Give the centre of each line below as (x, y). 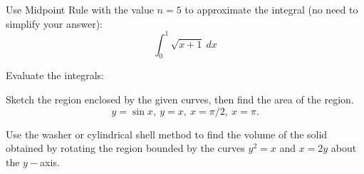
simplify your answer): (54, 23)
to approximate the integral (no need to (271, 9)
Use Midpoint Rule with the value (80, 9)
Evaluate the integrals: (55, 75)
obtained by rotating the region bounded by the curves (125, 148)
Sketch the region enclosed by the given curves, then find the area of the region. (180, 99)
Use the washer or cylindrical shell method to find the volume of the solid (167, 134)
